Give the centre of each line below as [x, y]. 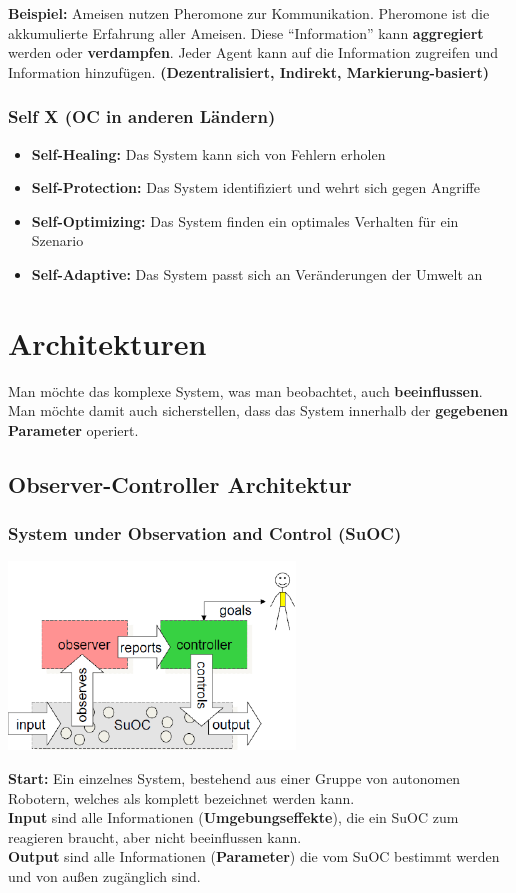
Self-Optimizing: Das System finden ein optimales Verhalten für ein [245, 220]
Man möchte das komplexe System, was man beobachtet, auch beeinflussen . [245, 390]
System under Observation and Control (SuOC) [205, 533]
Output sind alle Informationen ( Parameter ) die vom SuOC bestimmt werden [254, 856]
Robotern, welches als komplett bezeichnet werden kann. [181, 797]
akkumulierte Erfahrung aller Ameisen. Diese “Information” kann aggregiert [246, 32]
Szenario [57, 240]
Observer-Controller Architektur [180, 483]
